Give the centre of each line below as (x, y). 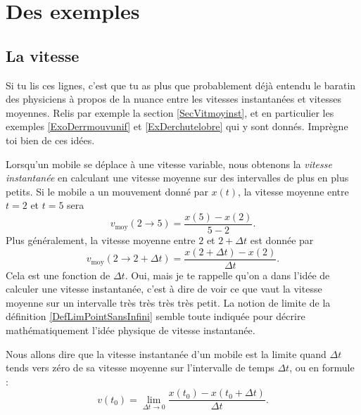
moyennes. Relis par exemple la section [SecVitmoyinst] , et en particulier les (170, 112)
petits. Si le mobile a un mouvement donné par (107, 191)
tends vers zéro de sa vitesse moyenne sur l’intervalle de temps (140, 368)
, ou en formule (322, 368)
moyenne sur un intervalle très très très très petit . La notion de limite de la (168, 302)
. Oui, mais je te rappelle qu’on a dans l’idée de (227, 275)
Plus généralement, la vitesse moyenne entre (101, 240)
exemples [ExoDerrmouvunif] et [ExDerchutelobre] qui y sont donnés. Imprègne (177, 126)
